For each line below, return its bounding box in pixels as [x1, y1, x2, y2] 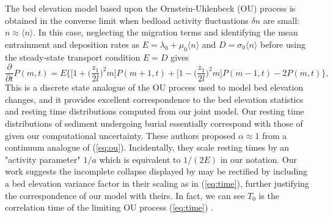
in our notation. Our [220, 152, 298, 165]
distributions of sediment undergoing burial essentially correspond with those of [5, 117, 303, 130]
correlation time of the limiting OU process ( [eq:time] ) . [5, 201, 213, 214]
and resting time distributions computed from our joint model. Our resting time [5, 105, 304, 118]
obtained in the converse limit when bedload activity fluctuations [5, 13, 249, 26]
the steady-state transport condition [5, 50, 141, 63]
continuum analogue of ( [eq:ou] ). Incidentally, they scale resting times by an [5, 141, 290, 154]
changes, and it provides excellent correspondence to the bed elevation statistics [5, 92, 304, 105]
